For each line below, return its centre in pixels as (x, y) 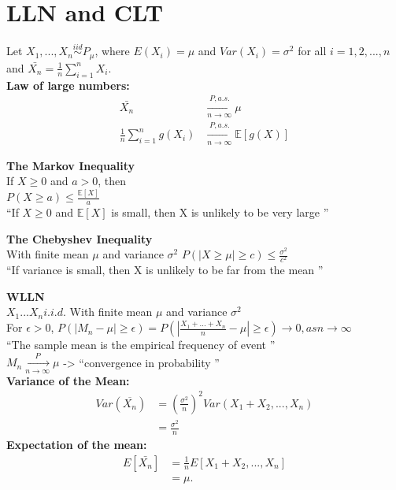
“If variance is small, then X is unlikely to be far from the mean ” (165, 270)
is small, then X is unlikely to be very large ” (220, 212)
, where (112, 51)
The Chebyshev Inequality (80, 238)
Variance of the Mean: (68, 380)
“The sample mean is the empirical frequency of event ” (141, 345)
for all (312, 51)
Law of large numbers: (68, 85)
